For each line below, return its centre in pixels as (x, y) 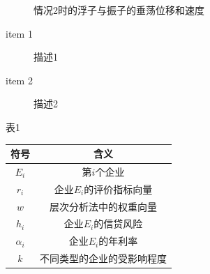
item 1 (19, 33)
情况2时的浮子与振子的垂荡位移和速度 (119, 10)
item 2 (19, 80)
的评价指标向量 (118, 189)
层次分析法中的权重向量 (103, 206)
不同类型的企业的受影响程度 (103, 258)
